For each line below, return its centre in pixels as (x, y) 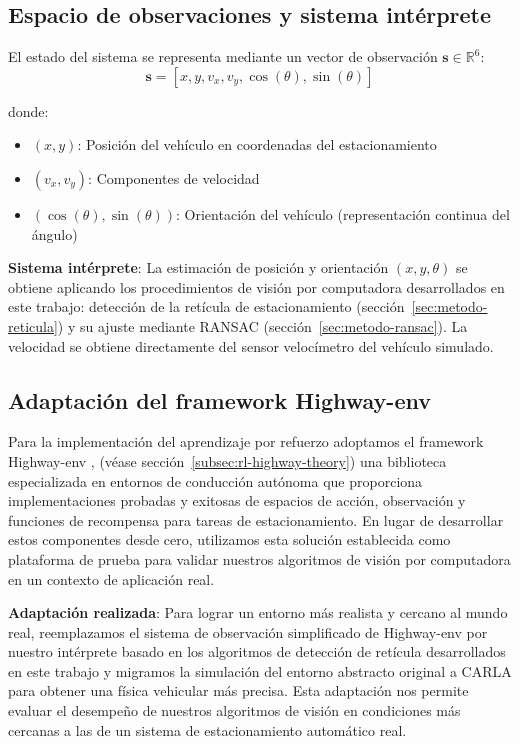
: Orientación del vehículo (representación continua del (343, 213)
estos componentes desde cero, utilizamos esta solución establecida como (229, 539)
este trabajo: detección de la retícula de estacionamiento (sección (206, 306)
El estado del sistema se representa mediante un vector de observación (223, 56)
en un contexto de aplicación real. (111, 578)
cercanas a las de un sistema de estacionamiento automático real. (207, 729)
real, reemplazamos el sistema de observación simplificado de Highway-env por (248, 631)
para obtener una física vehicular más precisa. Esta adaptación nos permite (238, 690)
